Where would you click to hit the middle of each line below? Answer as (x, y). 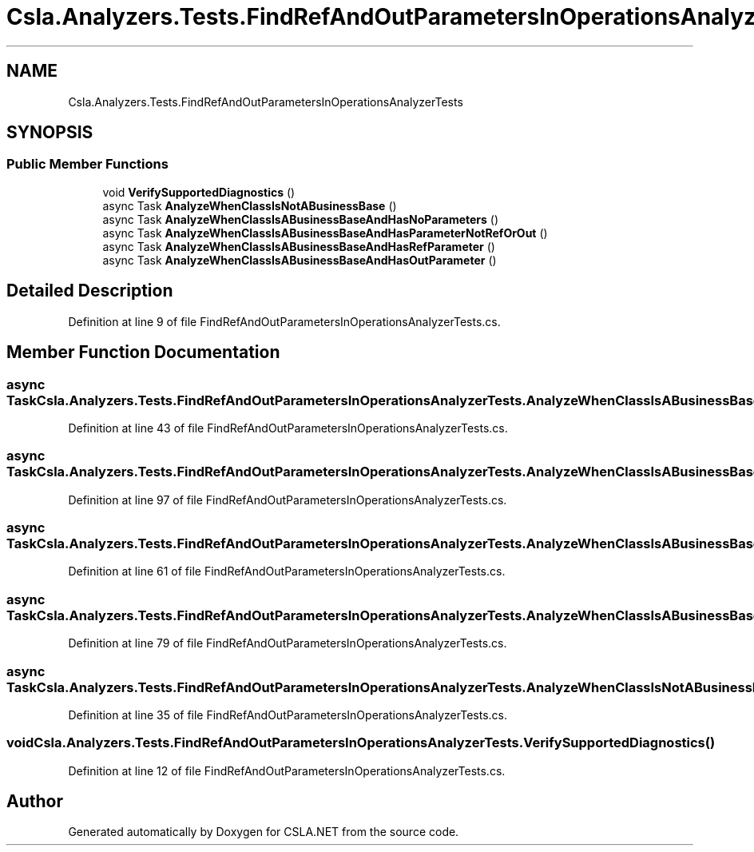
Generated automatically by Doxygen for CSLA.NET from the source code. (264, 832)
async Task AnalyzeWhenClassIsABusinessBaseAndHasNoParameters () (301, 219)
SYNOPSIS (50, 133)
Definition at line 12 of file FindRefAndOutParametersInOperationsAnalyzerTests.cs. (287, 770)
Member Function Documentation (143, 352)
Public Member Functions (87, 164)
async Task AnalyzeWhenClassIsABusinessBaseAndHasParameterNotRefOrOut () (325, 233)
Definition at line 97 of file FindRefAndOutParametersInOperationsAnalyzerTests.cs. (288, 500)
